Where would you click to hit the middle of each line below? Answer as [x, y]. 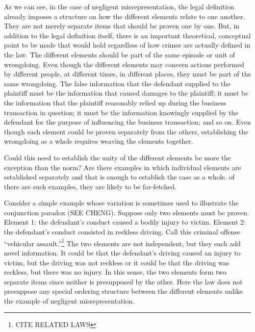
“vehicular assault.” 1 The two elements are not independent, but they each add [122, 242]
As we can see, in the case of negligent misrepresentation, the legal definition [119, 6]
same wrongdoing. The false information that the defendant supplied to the [117, 83]
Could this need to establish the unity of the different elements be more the [117, 157]
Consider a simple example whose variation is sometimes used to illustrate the [121, 203]
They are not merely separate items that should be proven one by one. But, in [122, 26]
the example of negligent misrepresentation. [69, 300]
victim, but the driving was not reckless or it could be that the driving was [117, 262]
